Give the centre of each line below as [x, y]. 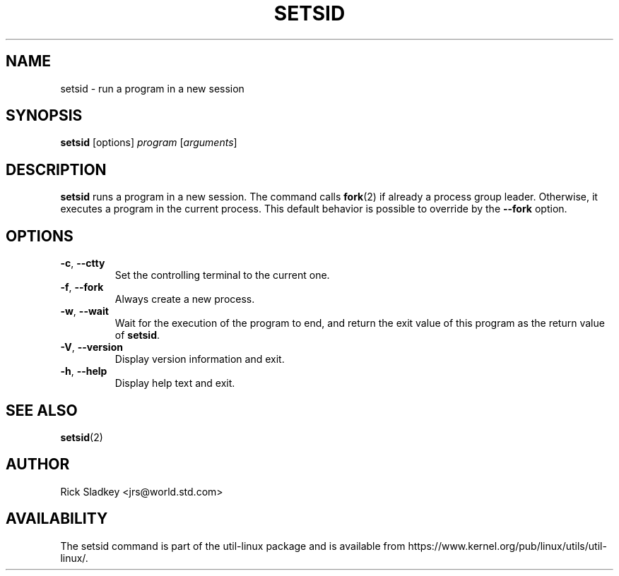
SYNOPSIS [44, 116]
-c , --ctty [83, 263]
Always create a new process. [185, 299]
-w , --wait [84, 311]
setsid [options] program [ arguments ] [149, 143]
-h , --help [84, 371]
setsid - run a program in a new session [152, 88]
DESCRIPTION [56, 169]
